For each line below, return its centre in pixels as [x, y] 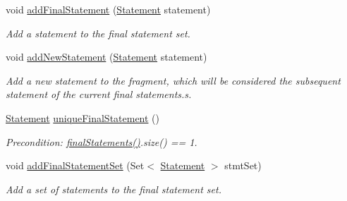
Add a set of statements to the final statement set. [114, 189]
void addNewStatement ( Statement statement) [106, 57]
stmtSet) [243, 165]
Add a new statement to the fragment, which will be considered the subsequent [173, 80]
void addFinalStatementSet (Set [75, 165]
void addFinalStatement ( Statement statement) [108, 9]
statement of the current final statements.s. [99, 94]
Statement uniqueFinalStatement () [83, 117]
